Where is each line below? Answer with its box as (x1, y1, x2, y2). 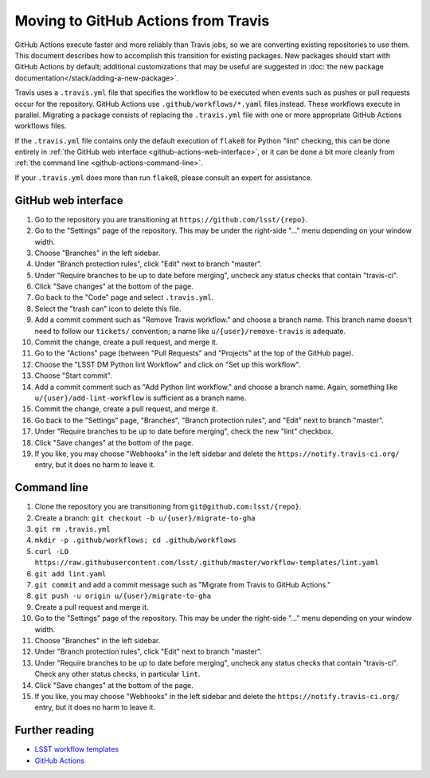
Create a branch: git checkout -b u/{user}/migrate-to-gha (34, 513, 256, 522)
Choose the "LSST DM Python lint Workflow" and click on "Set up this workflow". (34, 360, 301, 369)
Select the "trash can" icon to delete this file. (34, 304, 182, 313)
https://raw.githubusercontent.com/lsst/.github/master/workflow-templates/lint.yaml (34, 558, 380, 568)
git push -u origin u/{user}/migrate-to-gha (34, 591, 212, 601)
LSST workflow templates (34, 745, 119, 754)
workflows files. (14, 121, 67, 131)
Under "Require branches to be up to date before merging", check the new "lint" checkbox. (34, 426, 334, 436)
